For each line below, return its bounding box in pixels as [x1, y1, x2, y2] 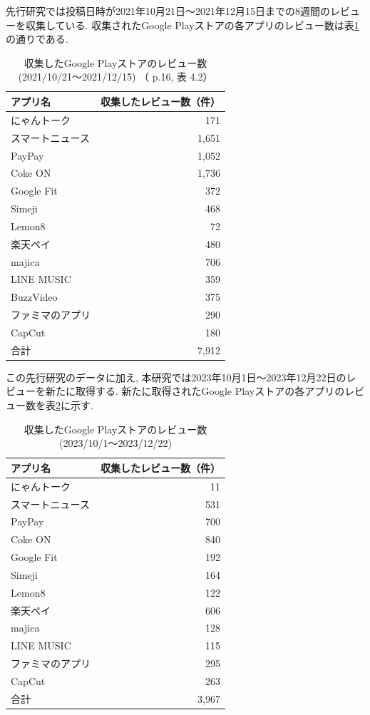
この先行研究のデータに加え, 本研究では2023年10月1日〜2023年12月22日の [6, 369, 346, 384]
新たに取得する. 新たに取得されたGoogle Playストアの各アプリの [45, 384, 345, 398]
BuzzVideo [11, 289, 58, 304]
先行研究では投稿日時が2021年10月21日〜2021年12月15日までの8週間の [6, 4, 330, 18]
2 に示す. [56, 398, 93, 413]
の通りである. [6, 31, 68, 46]
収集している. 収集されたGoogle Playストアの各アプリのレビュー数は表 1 [25, 17, 359, 32]
